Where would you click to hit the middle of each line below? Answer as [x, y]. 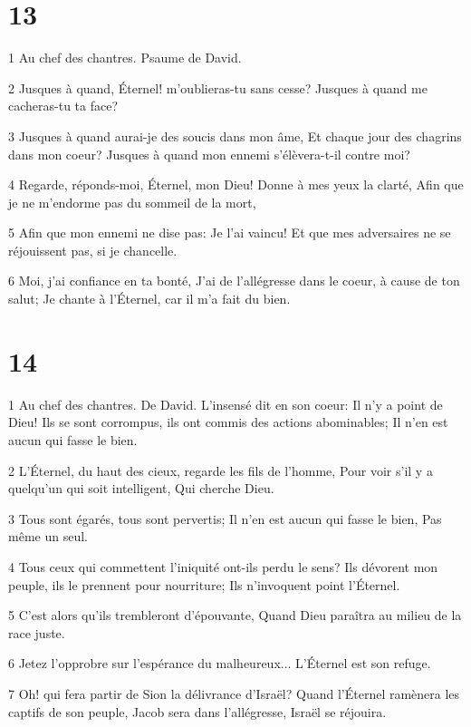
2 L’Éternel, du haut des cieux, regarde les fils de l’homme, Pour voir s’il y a [221, 470]
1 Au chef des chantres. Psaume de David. [125, 58]
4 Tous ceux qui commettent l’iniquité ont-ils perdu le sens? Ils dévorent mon [223, 566]
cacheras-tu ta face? [63, 106]
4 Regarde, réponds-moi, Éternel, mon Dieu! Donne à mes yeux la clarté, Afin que [236, 184]
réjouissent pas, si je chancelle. [93, 250]
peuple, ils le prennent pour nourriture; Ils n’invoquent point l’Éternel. [204, 584]
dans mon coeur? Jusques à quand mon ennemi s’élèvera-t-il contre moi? [209, 154]
